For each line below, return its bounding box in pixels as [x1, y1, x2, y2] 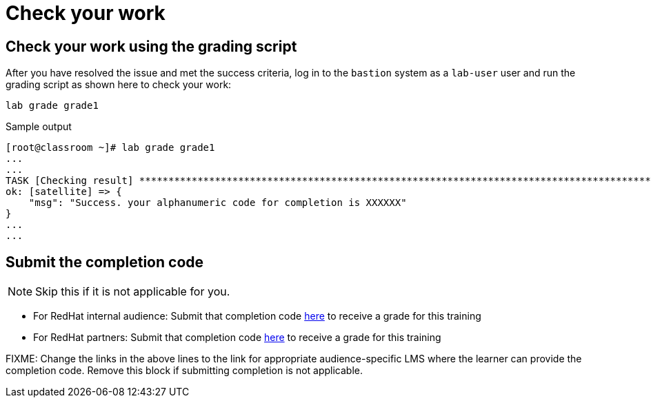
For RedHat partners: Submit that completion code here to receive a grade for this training [33, 331, 441, 344]
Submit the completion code [6, 253, 204, 271]
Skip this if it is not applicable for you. [35, 285, 230, 299]
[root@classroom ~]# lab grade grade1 [6, 142, 215, 154]
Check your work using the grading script [6, 37, 297, 55]
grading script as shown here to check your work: [6, 79, 232, 91]
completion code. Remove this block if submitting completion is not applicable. [6, 364, 363, 377]
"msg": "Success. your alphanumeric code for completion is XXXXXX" [28, 197, 407, 209]
